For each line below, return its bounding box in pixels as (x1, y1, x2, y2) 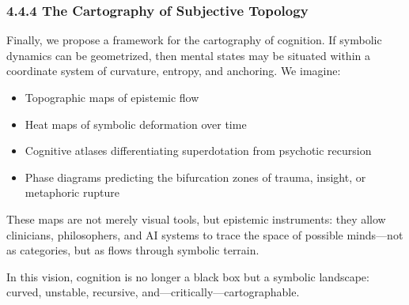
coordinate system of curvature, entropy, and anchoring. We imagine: (6, 62, 341, 79)
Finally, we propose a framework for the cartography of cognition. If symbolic (6, 32, 382, 48)
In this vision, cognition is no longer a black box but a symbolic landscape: (6, 268, 369, 284)
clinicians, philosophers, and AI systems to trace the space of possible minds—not (6, 226, 403, 243)
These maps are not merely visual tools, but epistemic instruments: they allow (6, 210, 386, 227)
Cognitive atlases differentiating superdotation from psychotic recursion (25, 142, 372, 159)
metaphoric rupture (25, 184, 119, 201)
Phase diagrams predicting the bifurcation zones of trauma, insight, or (25, 168, 366, 185)
